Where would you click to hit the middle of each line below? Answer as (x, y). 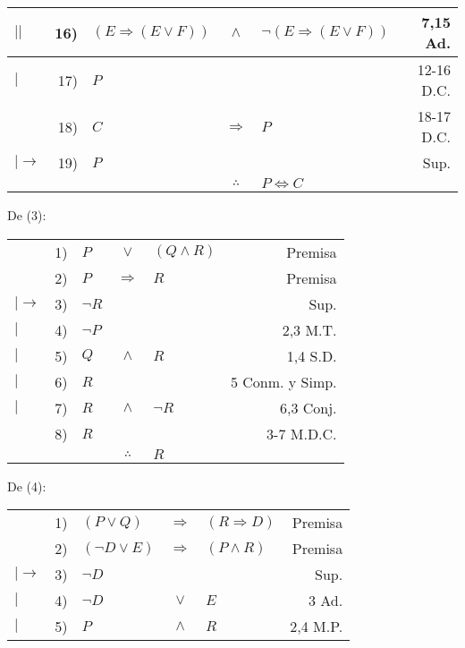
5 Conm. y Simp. (283, 381)
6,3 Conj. (308, 407)
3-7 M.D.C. (302, 433)
